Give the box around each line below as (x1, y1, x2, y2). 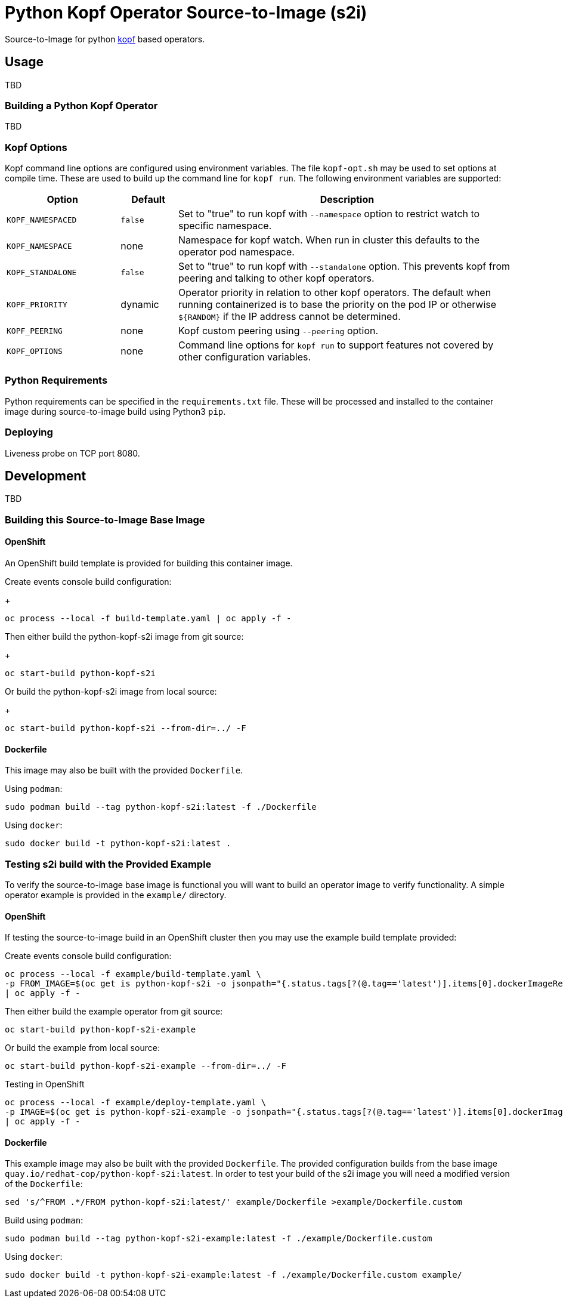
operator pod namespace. (178, 246, 295, 258)
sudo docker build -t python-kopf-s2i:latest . (5, 838, 231, 849)
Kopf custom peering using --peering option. (178, 325, 379, 337)
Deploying (5, 426, 53, 439)
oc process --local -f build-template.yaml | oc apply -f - (5, 613, 292, 624)
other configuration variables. (178, 351, 311, 363)
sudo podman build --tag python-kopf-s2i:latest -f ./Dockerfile (5, 802, 317, 812)
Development (5, 468, 86, 484)
